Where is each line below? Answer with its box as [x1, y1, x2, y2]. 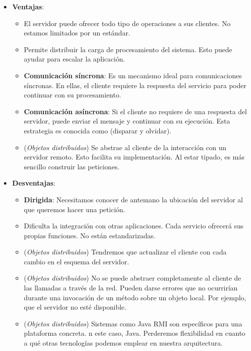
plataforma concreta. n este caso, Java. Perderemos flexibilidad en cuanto [24, 328, 246, 338]
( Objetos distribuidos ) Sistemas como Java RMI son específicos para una [24, 318, 242, 328]
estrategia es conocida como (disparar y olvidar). [24, 125, 172, 135]
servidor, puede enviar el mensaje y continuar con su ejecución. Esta [24, 116, 230, 126]
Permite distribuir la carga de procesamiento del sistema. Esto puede [24, 44, 232, 54]
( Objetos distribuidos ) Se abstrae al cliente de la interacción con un [24, 142, 226, 152]
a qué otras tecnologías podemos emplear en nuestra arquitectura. [24, 338, 223, 348]
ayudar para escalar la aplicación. [24, 54, 125, 64]
